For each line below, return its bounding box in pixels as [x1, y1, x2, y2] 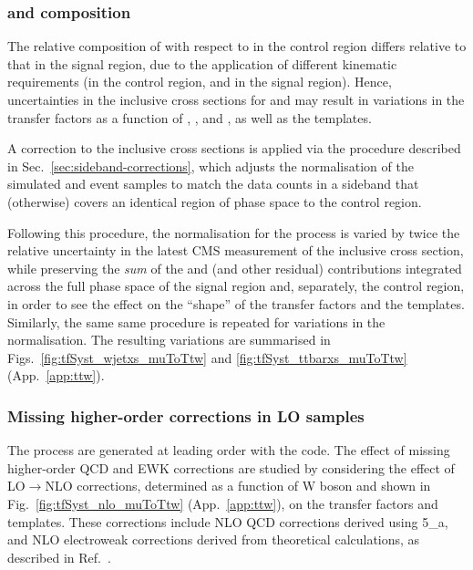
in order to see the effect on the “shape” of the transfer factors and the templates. [7, 294, 465, 313]
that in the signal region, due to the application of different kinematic [7, 54, 397, 73]
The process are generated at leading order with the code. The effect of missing [7, 440, 450, 460]
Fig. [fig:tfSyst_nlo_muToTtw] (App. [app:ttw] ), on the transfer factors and [7, 493, 438, 513]
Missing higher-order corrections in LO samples [7, 404, 365, 427]
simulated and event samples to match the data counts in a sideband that [7, 174, 419, 193]
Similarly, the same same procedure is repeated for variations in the [7, 312, 386, 331]
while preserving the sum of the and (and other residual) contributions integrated [7, 258, 462, 277]
